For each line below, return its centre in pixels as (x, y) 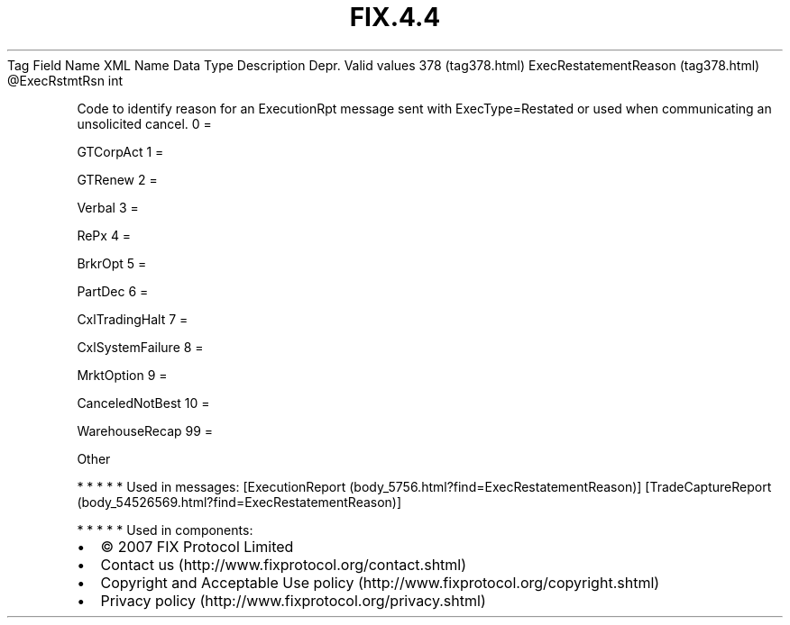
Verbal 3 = (108, 207)
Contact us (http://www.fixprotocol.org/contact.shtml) (284, 564)
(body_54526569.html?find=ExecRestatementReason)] (239, 502)
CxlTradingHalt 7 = (133, 319)
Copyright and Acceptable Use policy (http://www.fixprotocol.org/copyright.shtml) (380, 582)
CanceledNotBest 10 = (143, 403)
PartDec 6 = (113, 291)
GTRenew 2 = (117, 179)
